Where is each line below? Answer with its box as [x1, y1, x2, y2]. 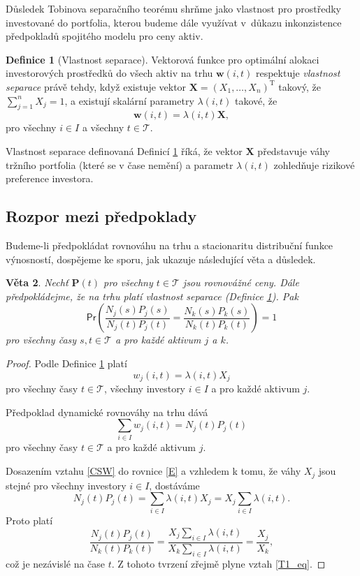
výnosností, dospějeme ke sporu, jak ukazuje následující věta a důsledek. [6, 251, 316, 266]
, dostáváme [149, 478, 200, 492]
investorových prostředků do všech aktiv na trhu [6, 66, 213, 80]
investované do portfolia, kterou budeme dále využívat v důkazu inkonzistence [6, 15, 342, 29]
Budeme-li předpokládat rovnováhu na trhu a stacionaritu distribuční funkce [6, 237, 333, 252]
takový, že [278, 79, 321, 94]
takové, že [234, 93, 278, 108]
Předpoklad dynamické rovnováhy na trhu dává [6, 404, 208, 419]
